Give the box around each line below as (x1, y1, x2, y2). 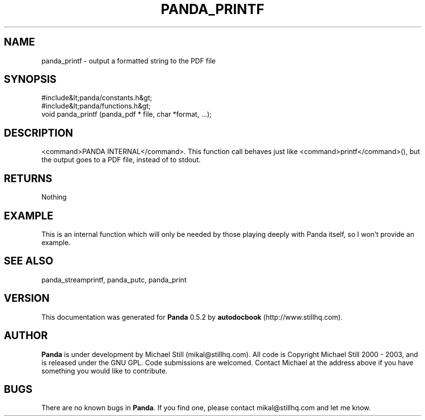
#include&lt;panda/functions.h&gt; (41, 102, 151, 110)
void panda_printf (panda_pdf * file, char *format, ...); (41, 110, 212, 119)
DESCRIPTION (4, 126, 73, 139)
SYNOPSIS (4, 73, 57, 86)
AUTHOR (4, 329, 48, 342)
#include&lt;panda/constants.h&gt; (41, 93, 152, 102)
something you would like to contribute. (41, 366, 168, 375)
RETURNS (4, 172, 52, 185)
